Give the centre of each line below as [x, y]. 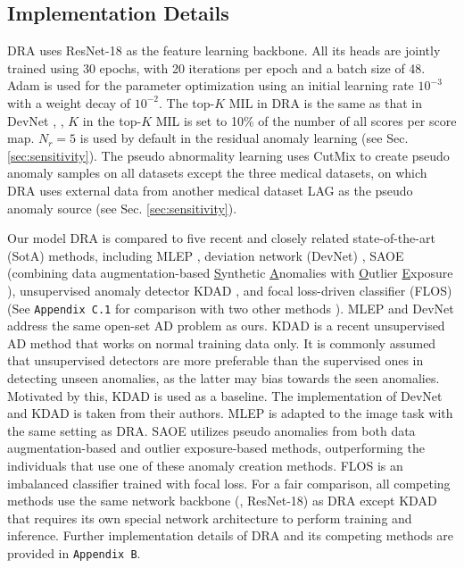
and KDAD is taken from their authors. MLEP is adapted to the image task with [230, 413]
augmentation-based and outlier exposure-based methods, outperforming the [216, 448]
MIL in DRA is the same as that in [326, 102]
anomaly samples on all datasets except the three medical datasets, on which [217, 173]
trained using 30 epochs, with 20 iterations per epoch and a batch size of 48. [216, 67]
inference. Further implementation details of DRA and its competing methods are [230, 535]
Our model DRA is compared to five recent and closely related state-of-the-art [221, 238]
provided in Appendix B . [74, 552]
